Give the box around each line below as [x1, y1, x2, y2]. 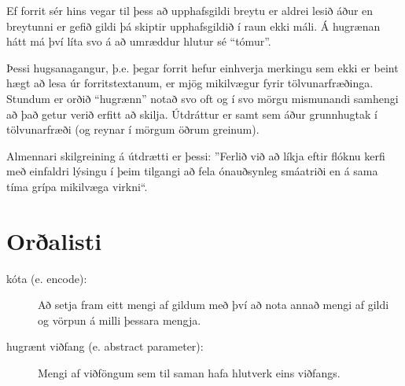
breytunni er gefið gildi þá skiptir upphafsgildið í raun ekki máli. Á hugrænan [6, 17, 381, 34]
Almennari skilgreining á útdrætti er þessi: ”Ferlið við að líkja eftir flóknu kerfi [6, 147, 385, 164]
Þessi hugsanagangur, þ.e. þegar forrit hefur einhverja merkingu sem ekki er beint [6, 59, 399, 75]
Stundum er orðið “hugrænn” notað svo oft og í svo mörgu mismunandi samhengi [6, 90, 399, 106]
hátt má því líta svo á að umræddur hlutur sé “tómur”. [6, 33, 271, 50]
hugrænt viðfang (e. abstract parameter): [6, 338, 204, 355]
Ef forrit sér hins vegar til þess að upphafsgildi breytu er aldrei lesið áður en [6, 2, 374, 18]
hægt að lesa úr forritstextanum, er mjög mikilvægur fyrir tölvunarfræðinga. [6, 75, 374, 91]
